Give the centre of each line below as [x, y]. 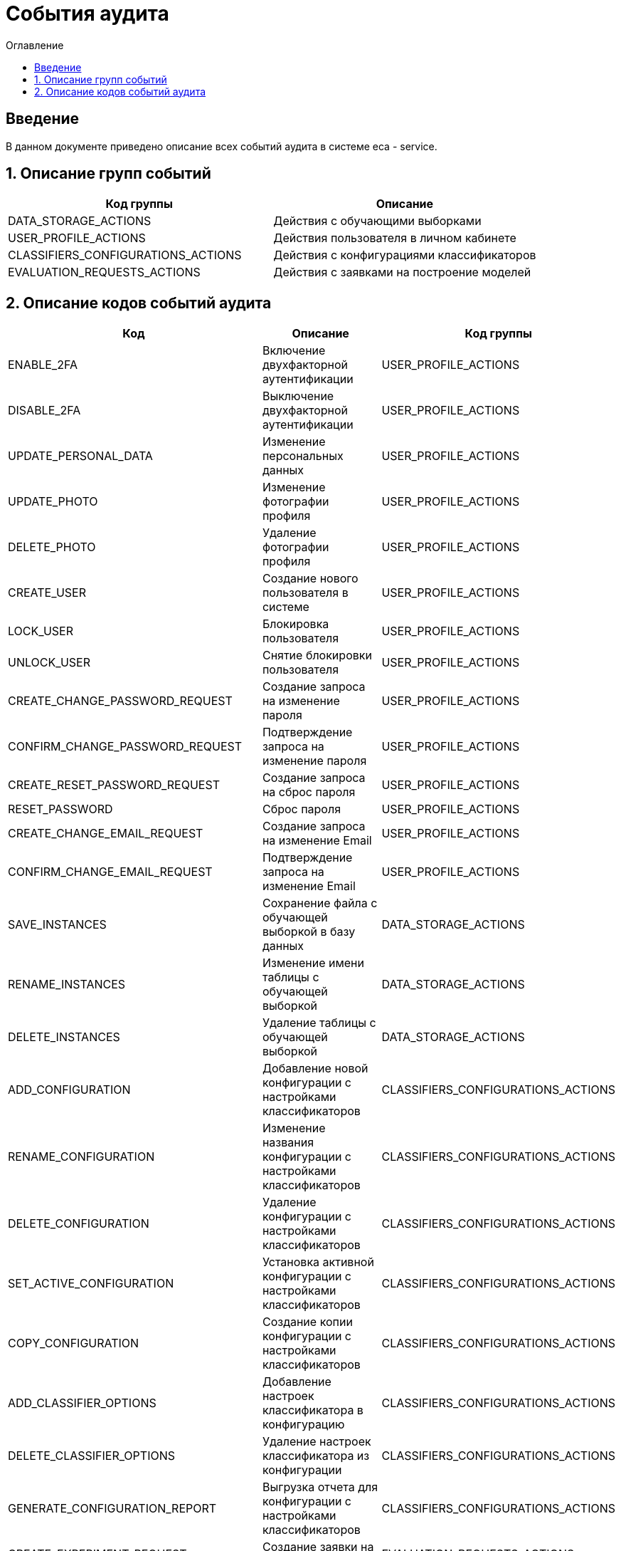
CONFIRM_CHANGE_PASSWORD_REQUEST [125, 747]
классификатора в [313, 1410]
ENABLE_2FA [43, 365]
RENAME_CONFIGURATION [81, 1157]
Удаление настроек [317, 1442]
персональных [303, 456]
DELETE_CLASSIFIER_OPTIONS [91, 1456]
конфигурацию [303, 1425]
